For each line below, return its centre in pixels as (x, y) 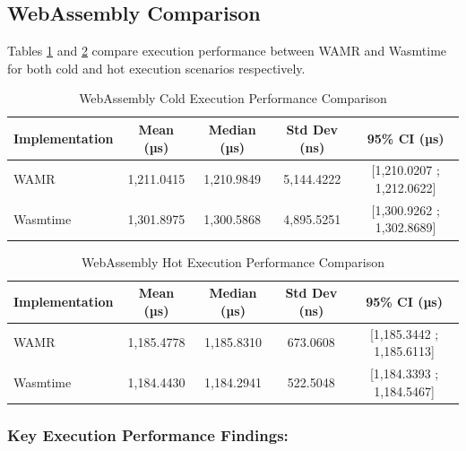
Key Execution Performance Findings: (148, 434)
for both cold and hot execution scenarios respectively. (156, 68)
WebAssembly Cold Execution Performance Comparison (233, 98)
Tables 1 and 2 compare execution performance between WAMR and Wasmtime (227, 51)
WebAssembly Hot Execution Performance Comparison (233, 261)
